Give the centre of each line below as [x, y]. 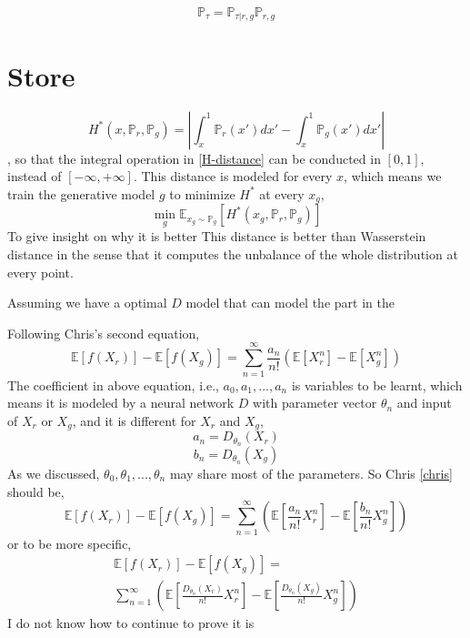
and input [424, 403]
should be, [36, 491]
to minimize [202, 193]
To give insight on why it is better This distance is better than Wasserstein [217, 236]
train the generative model [81, 193]
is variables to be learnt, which [377, 385]
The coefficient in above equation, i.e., [113, 385]
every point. [40, 272]
